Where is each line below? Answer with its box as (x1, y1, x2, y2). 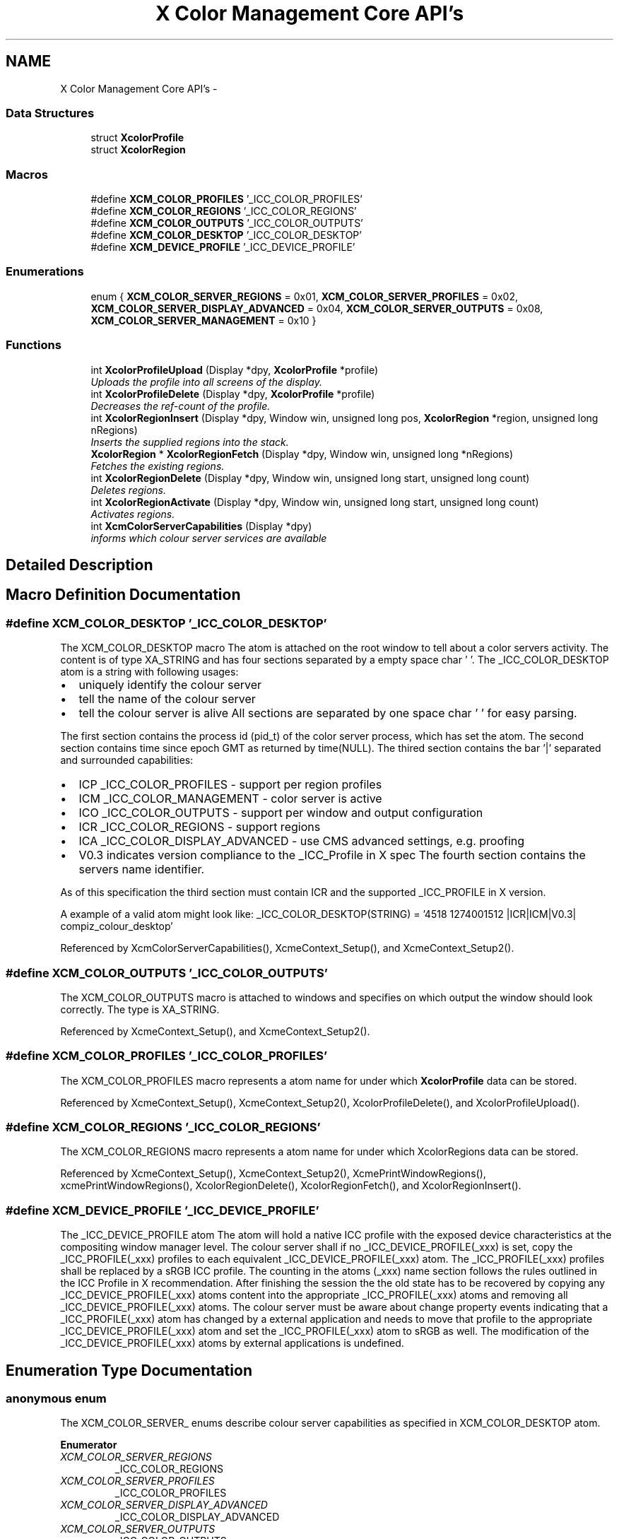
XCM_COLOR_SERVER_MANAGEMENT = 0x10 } (90, 314, 317, 326)
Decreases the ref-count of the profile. (90, 399, 271, 412)
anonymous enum (6, 1391, 107, 1406)
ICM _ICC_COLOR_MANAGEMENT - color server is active (78, 791, 382, 806)
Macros (6, 167, 48, 182)
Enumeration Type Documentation (6, 1361, 252, 1379)
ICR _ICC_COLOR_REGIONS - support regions (78, 820, 321, 835)
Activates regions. (90, 507, 175, 520)
